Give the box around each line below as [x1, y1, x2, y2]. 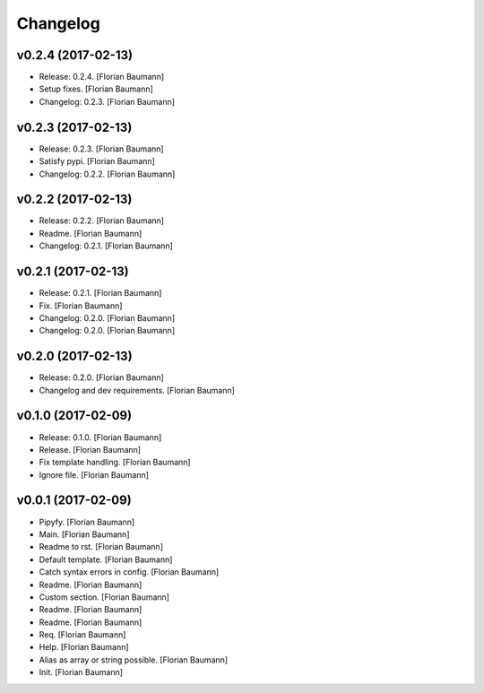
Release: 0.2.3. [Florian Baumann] [39, 143, 165, 154]
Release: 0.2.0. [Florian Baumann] [39, 372, 165, 383]
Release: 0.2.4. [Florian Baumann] [39, 72, 165, 82]
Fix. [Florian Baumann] [39, 300, 123, 311]
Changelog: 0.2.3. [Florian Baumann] [39, 96, 175, 107]
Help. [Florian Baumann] [39, 642, 129, 653]
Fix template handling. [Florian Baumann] [39, 457, 192, 468]
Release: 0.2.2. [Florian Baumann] [39, 215, 165, 226]
